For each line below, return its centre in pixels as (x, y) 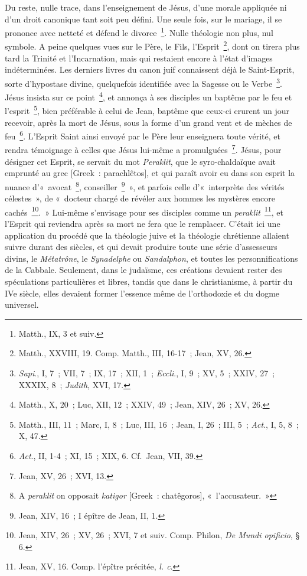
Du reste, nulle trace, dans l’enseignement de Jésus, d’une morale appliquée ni (146, 7)
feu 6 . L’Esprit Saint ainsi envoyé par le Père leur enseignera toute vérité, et (143, 135)
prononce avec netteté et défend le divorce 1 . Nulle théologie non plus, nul (139, 32)
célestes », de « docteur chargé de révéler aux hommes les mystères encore (140, 198)
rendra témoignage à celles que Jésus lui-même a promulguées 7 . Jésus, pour (143, 149)
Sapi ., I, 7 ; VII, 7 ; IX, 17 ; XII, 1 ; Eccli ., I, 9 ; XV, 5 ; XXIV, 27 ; (147, 372)
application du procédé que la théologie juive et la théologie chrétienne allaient (147, 235)
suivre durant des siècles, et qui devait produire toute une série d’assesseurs (141, 247)
